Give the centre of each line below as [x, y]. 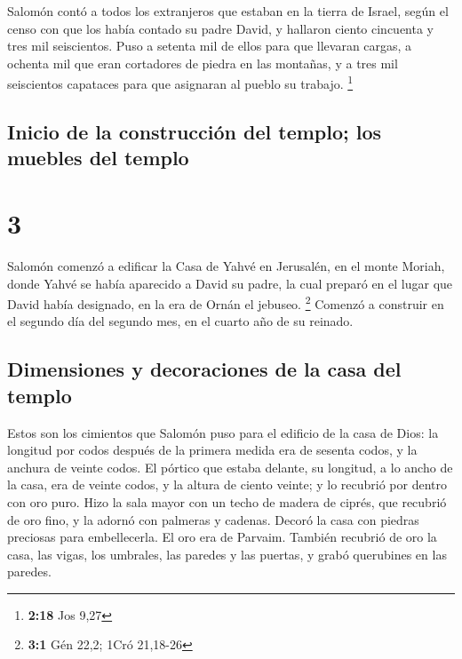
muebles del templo [98, 158]
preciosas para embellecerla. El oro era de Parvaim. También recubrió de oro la [222, 537]
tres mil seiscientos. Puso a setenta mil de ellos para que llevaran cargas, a [210, 46]
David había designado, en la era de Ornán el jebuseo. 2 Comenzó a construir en [226, 302]
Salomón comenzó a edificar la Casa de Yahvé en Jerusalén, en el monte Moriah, [226, 265]
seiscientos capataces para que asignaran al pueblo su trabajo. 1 [180, 83]
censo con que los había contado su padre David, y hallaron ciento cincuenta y [221, 28]
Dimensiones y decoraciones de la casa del [204, 369]
